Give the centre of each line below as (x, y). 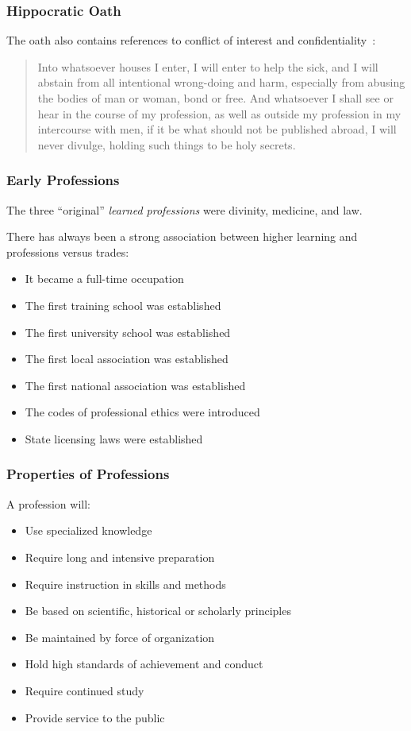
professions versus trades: (68, 251)
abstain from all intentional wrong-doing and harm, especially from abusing (221, 82)
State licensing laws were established (114, 438)
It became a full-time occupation (104, 278)
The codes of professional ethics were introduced (142, 412)
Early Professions (63, 180)
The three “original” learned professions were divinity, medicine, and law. (184, 209)
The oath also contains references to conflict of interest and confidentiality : (191, 40)
